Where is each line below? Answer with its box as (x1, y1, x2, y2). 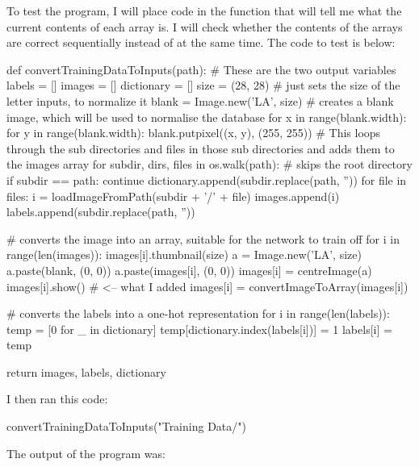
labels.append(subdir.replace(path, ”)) (6, 203, 195, 220)
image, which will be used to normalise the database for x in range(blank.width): (6, 108, 407, 125)
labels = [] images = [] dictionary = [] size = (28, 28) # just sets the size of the (6, 77, 400, 94)
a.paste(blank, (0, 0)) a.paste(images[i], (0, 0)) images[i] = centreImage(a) (6, 261, 372, 278)
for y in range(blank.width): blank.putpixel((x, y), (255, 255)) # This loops (6, 124, 381, 141)
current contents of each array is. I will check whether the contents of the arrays (6, 18, 403, 35)
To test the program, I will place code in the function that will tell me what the (6, 2, 402, 19)
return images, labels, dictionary (6, 363, 166, 380)
